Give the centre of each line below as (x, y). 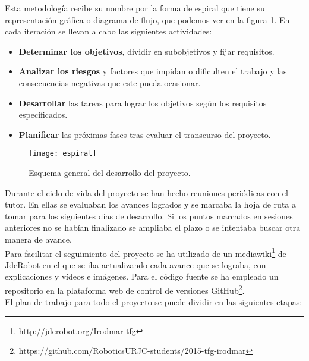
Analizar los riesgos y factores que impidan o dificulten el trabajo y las (153, 71)
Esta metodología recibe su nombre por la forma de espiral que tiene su (135, 8)
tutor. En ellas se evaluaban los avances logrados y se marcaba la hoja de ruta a (150, 204)
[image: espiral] (63, 154)
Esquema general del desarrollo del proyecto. (110, 172)
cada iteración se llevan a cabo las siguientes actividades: (108, 31)
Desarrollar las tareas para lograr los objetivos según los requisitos (143, 103)
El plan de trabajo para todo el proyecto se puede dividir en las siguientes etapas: (154, 302)
